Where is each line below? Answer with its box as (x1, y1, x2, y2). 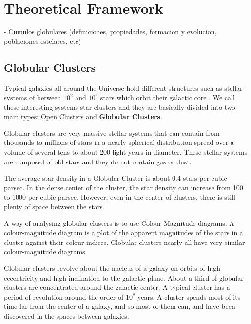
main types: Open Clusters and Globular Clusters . (4, 111, 162, 121)
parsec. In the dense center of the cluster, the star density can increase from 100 (4, 182, 243, 192)
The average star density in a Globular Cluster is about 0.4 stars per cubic (4, 173, 227, 183)
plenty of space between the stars (4, 202, 103, 212)
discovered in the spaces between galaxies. (4, 310, 129, 321)
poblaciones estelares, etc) (4, 36, 81, 46)
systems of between (4, 92, 61, 102)
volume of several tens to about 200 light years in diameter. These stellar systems (4, 147, 248, 157)
